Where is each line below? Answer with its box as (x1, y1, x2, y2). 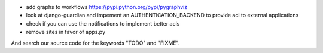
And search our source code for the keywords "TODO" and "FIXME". (11, 39, 180, 46)
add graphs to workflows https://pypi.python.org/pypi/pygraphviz (26, 4, 188, 10)
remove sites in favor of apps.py (26, 29, 106, 36)
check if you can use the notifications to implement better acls (26, 20, 180, 27)
